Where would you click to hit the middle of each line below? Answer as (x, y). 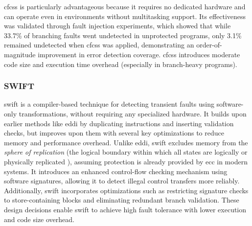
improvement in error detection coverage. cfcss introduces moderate (139, 54)
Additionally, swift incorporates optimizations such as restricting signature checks (126, 190)
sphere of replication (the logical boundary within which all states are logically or (126, 152)
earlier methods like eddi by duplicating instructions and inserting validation (119, 123)
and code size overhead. (39, 219)
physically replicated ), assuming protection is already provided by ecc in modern (126, 161)
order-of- (209, 45)
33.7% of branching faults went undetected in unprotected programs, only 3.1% (123, 35)
